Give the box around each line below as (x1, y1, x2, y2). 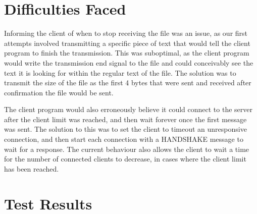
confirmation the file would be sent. (4, 87, 114, 97)
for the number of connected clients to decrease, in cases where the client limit (4, 153, 246, 164)
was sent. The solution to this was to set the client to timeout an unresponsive (4, 124, 247, 134)
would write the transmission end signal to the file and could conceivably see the (4, 57, 253, 68)
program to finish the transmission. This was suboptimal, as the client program (4, 47, 249, 58)
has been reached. (4, 163, 59, 174)
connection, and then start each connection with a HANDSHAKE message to (4, 134, 243, 144)
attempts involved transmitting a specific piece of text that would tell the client (4, 37, 250, 48)
